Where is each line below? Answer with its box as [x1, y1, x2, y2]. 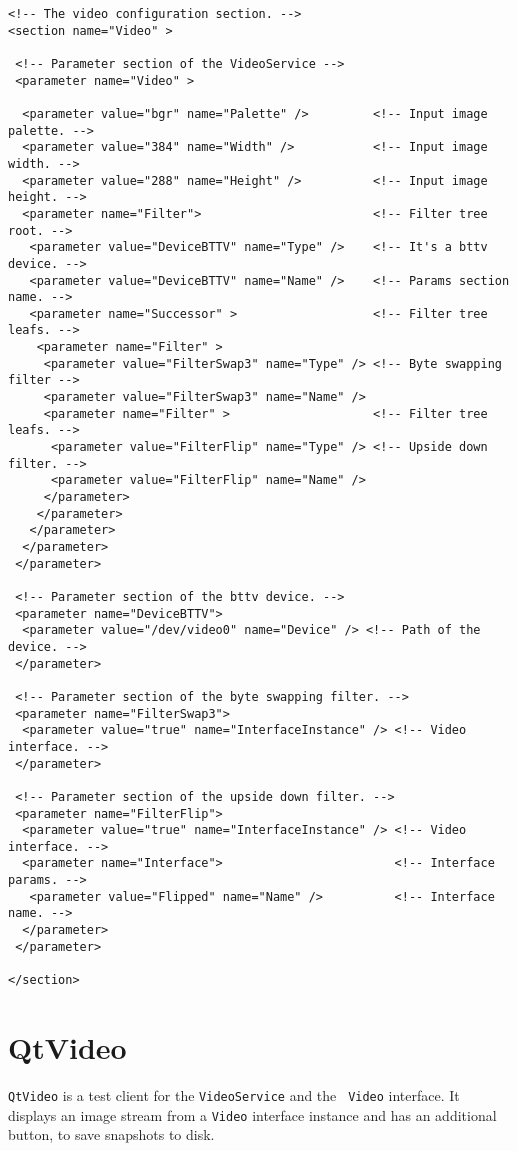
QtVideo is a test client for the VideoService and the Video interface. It [8, 1084, 460, 1105]
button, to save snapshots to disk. [8, 1124, 215, 1145]
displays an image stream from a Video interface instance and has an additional [8, 1104, 497, 1125]
